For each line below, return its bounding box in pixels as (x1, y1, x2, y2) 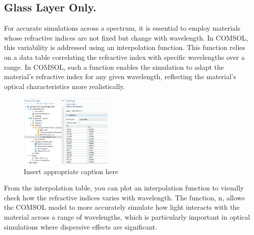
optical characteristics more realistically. (4, 81, 125, 91)
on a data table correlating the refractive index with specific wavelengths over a (4, 51, 245, 62)
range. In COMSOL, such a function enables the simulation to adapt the (4, 61, 224, 72)
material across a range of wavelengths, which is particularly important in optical (4, 212, 250, 222)
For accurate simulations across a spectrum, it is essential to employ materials (4, 23, 241, 33)
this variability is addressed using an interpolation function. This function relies (4, 42, 246, 52)
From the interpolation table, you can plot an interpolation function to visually (4, 183, 244, 193)
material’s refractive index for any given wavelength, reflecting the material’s (4, 71, 236, 82)
